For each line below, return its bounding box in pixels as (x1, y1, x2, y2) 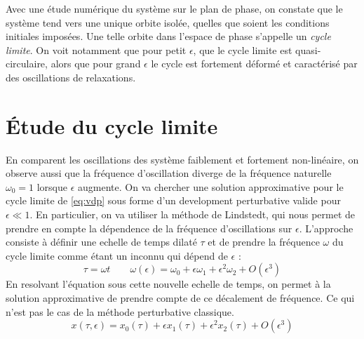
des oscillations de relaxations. (6, 69, 136, 84)
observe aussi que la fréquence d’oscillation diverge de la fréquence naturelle (6, 166, 332, 180)
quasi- (295, 42, 321, 57)
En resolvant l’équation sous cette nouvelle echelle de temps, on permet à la (6, 277, 331, 291)
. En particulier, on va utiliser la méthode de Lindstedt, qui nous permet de (29, 207, 356, 222)
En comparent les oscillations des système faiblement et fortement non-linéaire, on (6, 152, 359, 166)
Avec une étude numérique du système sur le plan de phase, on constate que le (6, 1, 343, 15)
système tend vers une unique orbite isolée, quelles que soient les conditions (6, 15, 330, 29)
